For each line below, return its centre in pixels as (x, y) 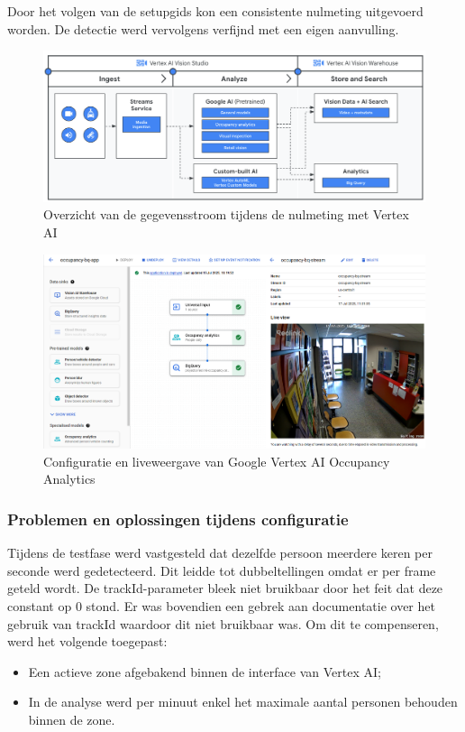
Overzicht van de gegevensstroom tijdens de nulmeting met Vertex (226, 214)
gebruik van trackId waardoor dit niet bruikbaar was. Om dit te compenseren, (223, 623)
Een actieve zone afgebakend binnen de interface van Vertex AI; (205, 671)
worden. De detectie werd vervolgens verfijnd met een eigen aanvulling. (203, 28)
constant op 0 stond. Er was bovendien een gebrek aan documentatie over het (221, 605)
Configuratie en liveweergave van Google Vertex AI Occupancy (217, 461)
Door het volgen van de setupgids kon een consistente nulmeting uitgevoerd (215, 11)
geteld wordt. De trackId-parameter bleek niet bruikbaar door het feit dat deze (225, 588)
